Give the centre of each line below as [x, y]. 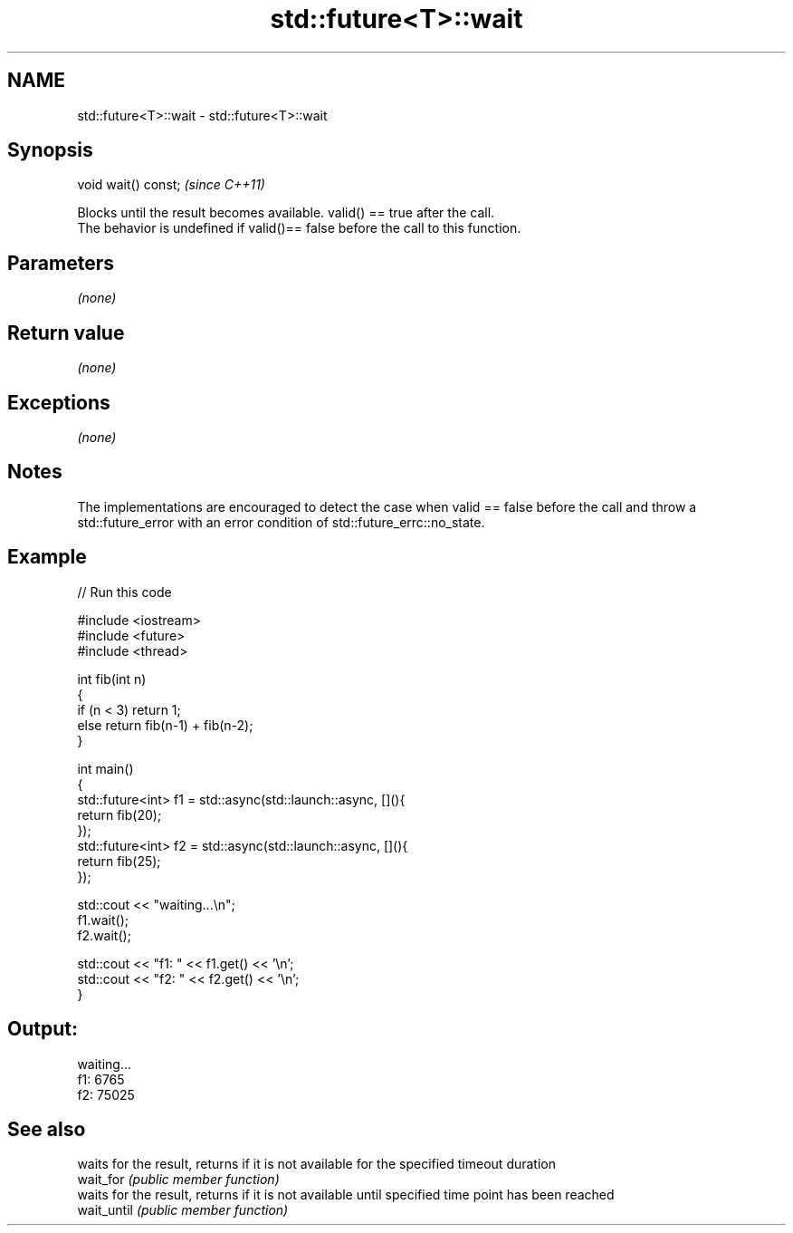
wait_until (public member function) [183, 1210]
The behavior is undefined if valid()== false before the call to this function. [299, 228]
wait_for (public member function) [178, 1180]
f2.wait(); [104, 935]
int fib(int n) [112, 679]
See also [47, 1129]
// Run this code [124, 592]
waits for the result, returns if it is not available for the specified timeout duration [316, 1164]
